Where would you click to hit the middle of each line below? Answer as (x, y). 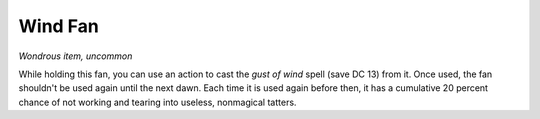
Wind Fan (59, 26)
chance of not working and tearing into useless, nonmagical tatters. (157, 102)
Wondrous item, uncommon (75, 56)
